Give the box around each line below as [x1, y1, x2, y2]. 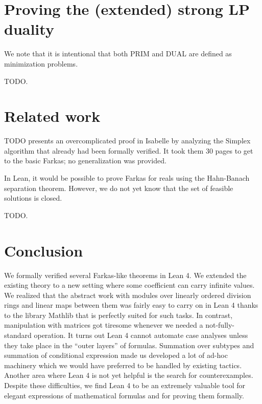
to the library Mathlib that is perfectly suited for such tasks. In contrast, [4, 309, 233, 320]
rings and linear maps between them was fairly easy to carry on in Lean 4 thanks [4, 300, 258, 310]
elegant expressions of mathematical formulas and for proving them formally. [4, 390, 244, 400]
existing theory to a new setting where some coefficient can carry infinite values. [4, 280, 255, 290]
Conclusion [4, 240, 83, 261]
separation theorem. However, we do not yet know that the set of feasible [4, 182, 233, 193]
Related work [4, 105, 101, 126]
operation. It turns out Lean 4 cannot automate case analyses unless [34, 330, 248, 341]
